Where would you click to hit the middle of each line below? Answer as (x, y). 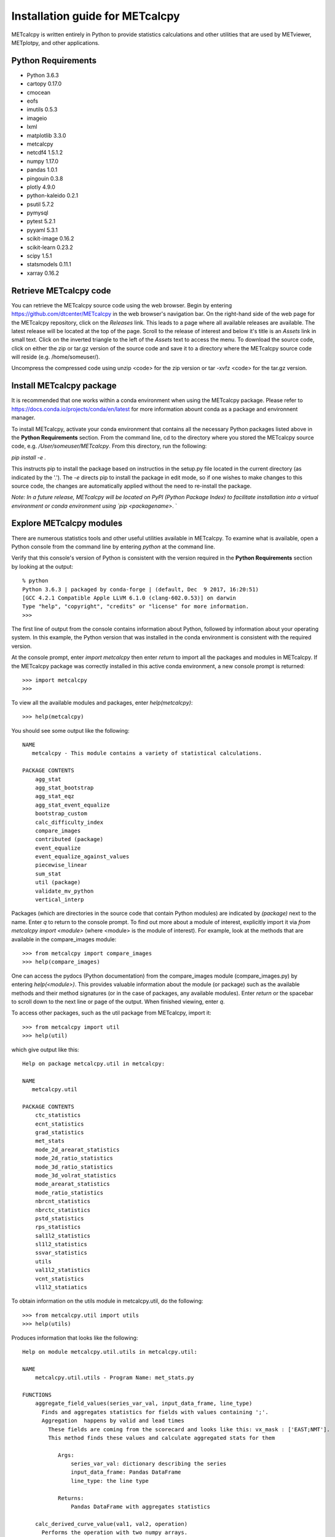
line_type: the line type (110, 1481)
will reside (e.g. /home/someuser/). (56, 357)
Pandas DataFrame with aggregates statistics (140, 1507)
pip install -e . (29, 457)
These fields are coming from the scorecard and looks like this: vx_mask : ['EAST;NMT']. (189, 1429)
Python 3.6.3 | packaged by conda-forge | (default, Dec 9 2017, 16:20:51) (141, 589)
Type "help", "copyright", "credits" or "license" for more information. (136, 607)
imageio (37, 118)
